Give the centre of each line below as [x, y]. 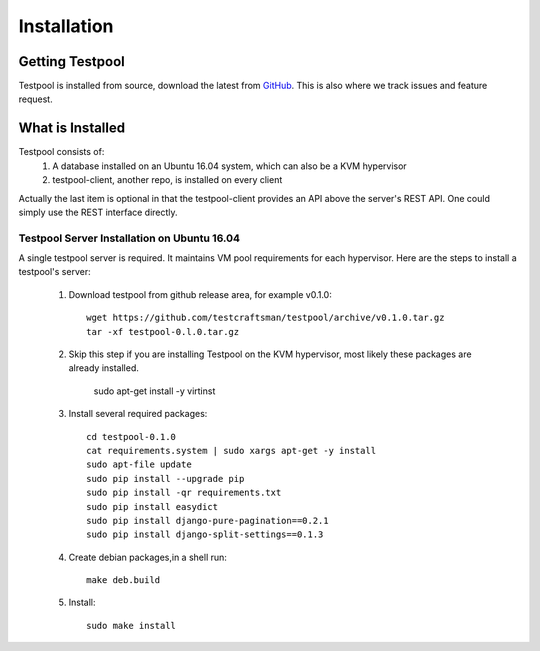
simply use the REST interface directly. [98, 212]
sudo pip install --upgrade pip [165, 478]
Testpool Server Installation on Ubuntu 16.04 [129, 238]
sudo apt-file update [139, 464]
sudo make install [131, 625]
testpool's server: [54, 272]
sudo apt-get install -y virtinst [154, 391]
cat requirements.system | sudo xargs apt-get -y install [231, 450]
